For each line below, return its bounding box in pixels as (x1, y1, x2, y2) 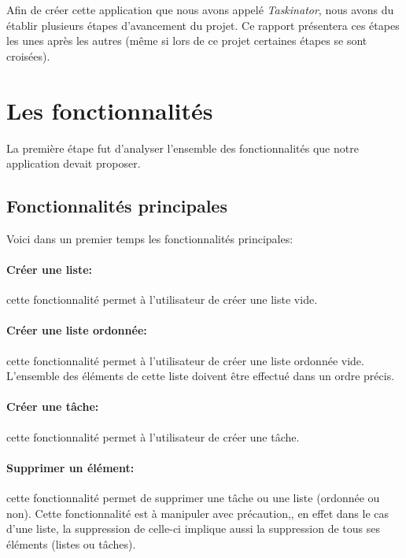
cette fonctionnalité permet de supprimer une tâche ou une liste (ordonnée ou (6, 490, 380, 506)
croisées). (6, 47, 50, 64)
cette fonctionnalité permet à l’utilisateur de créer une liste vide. (6, 291, 318, 308)
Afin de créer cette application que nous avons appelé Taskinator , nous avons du (6, 2, 394, 17)
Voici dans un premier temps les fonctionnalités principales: (6, 230, 293, 246)
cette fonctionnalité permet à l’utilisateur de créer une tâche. (6, 428, 300, 445)
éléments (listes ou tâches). (6, 535, 136, 552)
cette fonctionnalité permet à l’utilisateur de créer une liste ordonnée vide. (6, 352, 364, 368)
